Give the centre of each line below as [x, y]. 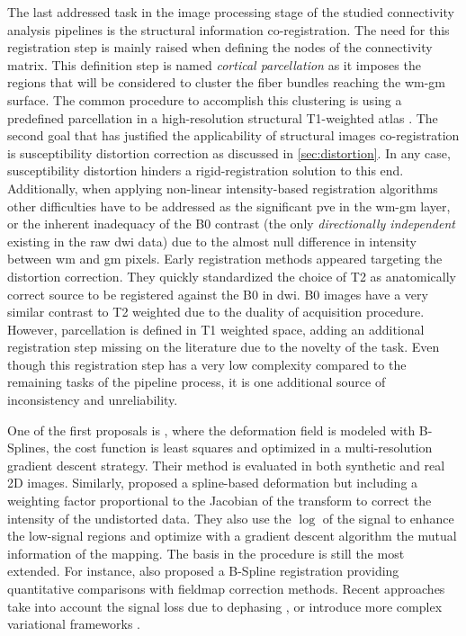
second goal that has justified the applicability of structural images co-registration [233, 135]
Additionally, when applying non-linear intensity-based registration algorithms [223, 188]
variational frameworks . [74, 624]
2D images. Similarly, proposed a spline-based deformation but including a [213, 483]
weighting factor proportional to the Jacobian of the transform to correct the [220, 501]
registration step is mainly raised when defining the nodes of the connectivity [220, 47]
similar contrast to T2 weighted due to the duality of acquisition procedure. [216, 312]
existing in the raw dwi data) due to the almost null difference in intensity [212, 241]
